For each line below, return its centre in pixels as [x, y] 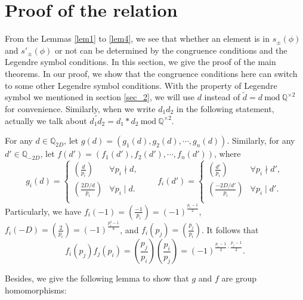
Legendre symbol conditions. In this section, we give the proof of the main [140, 62]
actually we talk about [46, 120]
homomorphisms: [36, 290]
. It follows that [230, 229]
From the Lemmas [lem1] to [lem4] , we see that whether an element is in [137, 38]
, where [227, 154]
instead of [222, 97]
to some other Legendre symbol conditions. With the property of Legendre [141, 85]
